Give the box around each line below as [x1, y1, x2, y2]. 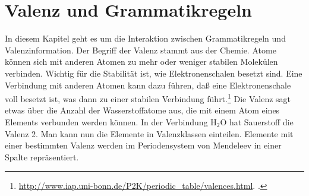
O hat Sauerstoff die [220, 115, 294, 128]
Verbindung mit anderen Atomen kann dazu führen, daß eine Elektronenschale [5, 78, 291, 91]
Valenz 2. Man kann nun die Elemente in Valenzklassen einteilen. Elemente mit [5, 127, 294, 140]
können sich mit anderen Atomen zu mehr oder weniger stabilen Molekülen [5, 55, 278, 68]
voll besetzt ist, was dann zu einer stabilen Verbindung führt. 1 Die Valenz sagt [5, 91, 291, 105]
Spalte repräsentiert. [5, 150, 79, 163]
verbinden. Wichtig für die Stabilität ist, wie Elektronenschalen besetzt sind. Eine [5, 67, 302, 79]
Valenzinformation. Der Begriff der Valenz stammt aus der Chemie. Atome [5, 43, 276, 56]
